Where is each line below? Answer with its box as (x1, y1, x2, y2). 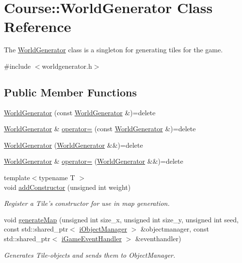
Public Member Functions (4, 84, 137, 99)
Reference (4, 16, 71, 36)
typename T (39, 172, 75, 183)
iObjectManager (79, 224, 127, 234)
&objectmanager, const (140, 224, 209, 234)
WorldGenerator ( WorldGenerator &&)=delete (4, 139, 143, 150)
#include (4, 61, 31, 71)
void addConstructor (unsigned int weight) (4, 182, 131, 192)
